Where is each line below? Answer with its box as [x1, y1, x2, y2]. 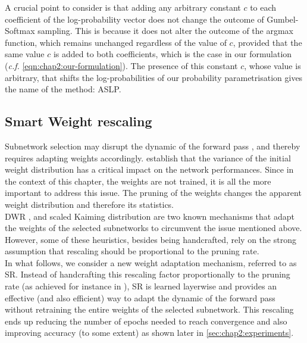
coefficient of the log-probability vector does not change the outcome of [5, 13, 264, 25]
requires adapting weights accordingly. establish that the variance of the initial [5, 151, 291, 164]
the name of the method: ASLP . [5, 83, 121, 95]
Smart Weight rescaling [5, 112, 152, 130]
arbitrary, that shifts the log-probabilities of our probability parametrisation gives [5, 71, 303, 83]
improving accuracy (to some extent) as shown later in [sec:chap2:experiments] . [5, 326, 294, 339]
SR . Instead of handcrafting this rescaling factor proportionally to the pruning [5, 268, 290, 280]
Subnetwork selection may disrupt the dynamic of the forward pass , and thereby [5, 139, 300, 152]
